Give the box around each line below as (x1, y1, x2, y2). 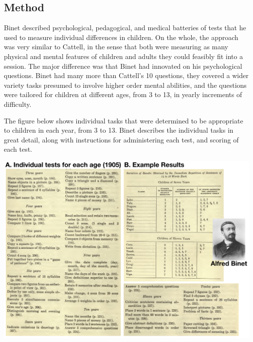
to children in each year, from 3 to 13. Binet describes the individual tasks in (4, 125, 234, 135)
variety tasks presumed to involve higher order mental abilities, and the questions (4, 80, 247, 90)
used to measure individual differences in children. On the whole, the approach (4, 32, 238, 42)
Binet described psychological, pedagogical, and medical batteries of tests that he (4, 22, 246, 33)
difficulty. (4, 99, 32, 109)
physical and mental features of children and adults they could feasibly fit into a (4, 51, 243, 61)
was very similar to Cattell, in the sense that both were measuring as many (4, 41, 229, 52)
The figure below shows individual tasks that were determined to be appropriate (4, 115, 243, 125)
